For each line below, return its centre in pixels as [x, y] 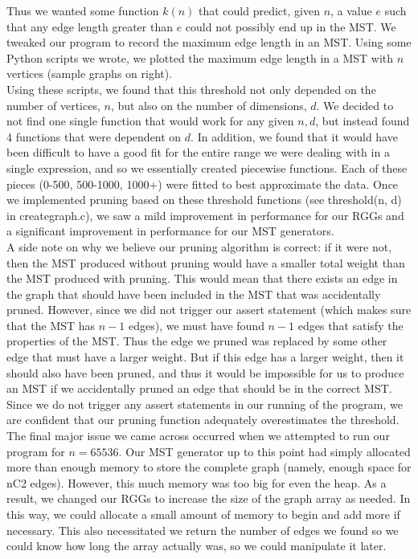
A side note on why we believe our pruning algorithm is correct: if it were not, [199, 246]
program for [36, 451]
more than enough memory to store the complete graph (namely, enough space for [209, 467]
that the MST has [51, 325]
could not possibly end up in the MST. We [291, 26]
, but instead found [363, 121]
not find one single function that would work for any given [150, 121]
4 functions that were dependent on [94, 136]
